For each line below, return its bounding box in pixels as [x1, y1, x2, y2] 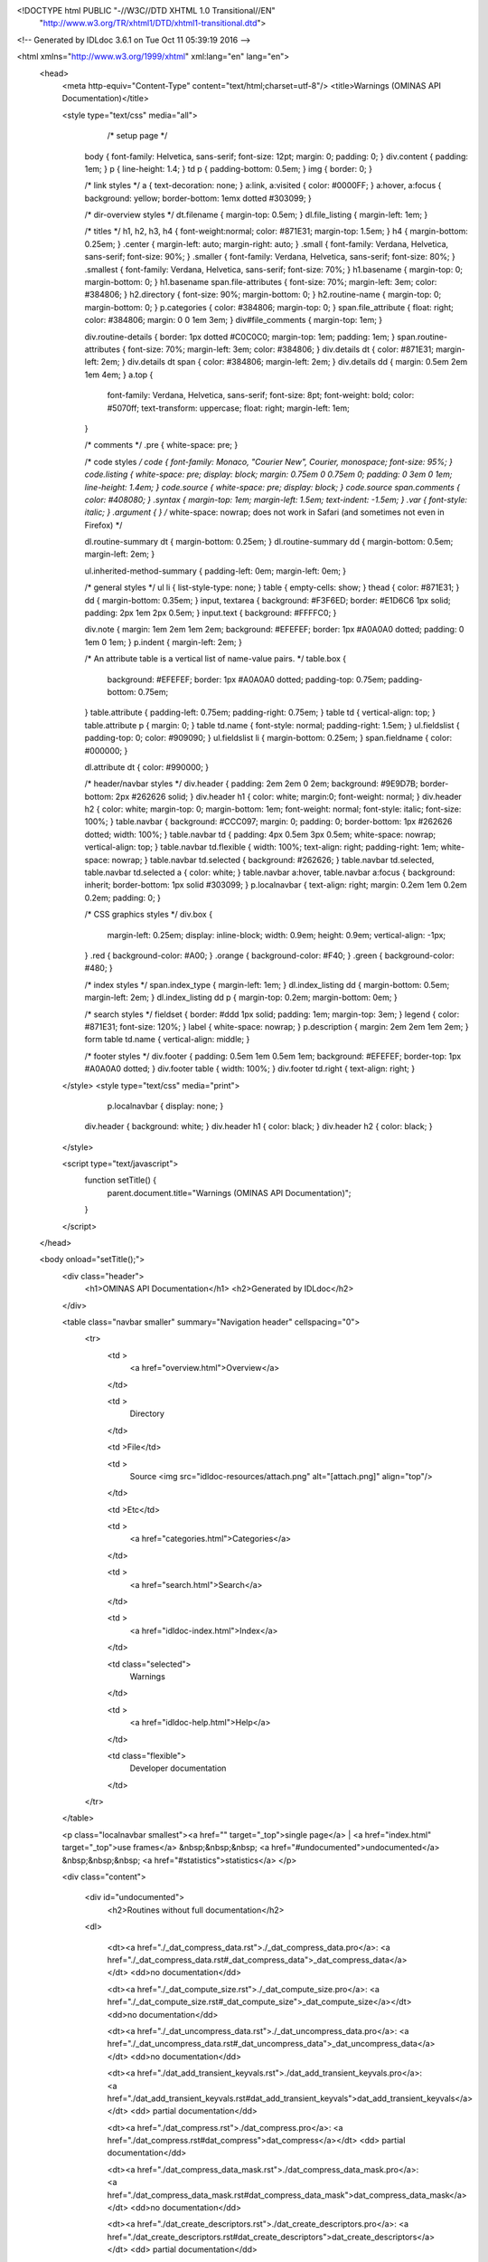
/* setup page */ [107, 130, 168, 141]
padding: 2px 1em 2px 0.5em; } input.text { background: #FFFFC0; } [84, 607, 337, 619]
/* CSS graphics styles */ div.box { [84, 909, 212, 920]
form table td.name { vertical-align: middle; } [84, 1034, 250, 1045]
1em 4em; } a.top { [84, 369, 154, 380]
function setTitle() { [84, 1174, 157, 1185]
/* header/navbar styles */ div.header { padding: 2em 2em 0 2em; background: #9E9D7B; [84, 778, 418, 789]
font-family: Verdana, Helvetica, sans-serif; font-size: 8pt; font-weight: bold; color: [107, 390, 415, 401]
